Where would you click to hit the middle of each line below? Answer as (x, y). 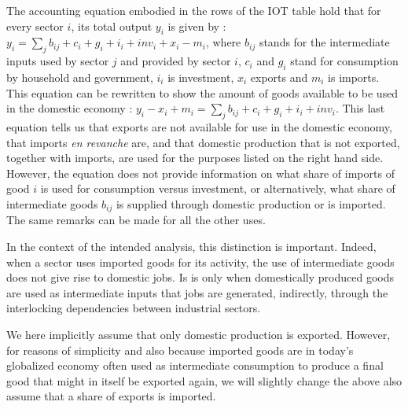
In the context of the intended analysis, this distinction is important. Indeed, (191, 246)
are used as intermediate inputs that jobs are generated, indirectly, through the (197, 292)
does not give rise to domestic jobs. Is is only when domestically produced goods (200, 277)
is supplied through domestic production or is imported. (251, 203)
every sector (35, 26)
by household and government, (80, 77)
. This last (360, 108)
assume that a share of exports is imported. (111, 396)
